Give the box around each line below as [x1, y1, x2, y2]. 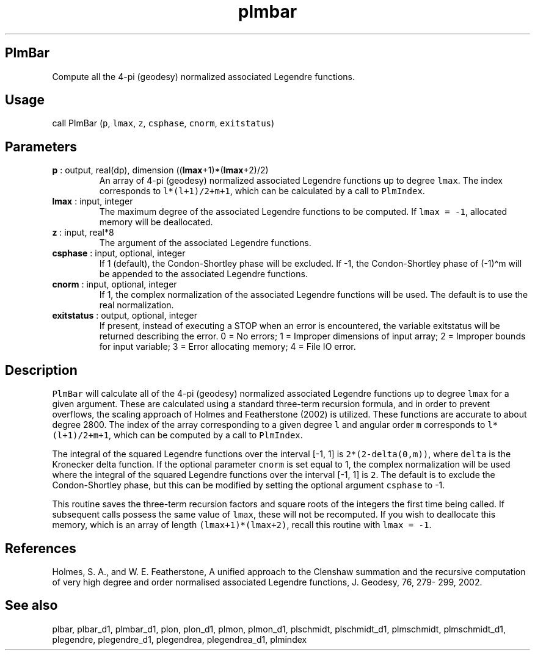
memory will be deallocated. [99, 217, 213, 228]
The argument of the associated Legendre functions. [99, 237, 311, 248]
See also [5, 598, 58, 613]
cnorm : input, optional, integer [52, 279, 177, 290]
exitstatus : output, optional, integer [52, 310, 197, 321]
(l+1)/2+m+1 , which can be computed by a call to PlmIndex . [52, 430, 303, 441]
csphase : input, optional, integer [52, 248, 186, 259]
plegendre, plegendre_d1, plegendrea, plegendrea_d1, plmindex [52, 634, 307, 645]
